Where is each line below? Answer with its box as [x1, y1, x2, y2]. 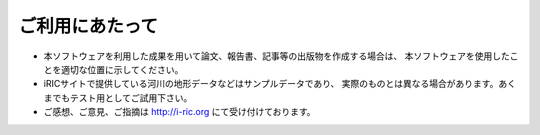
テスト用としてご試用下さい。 [69, 91, 193, 104]
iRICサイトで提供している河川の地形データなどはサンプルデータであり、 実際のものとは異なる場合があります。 [43, 78, 499, 90]
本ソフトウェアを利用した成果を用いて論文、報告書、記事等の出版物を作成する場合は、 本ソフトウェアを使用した [43, 50, 510, 62]
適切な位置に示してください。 [60, 63, 184, 75]
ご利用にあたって [18, 15, 159, 37]
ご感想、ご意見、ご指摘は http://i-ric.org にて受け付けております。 [43, 106, 316, 118]
